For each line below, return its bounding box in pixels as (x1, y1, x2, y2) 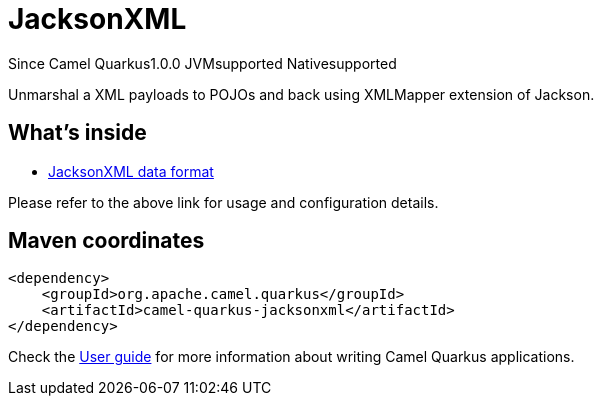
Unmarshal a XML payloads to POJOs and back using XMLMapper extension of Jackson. (8, 85, 595, 103)
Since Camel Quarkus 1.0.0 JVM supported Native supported (8, 54, 397, 72)
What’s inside (8, 120, 147, 146)
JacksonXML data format (48, 162, 214, 180)
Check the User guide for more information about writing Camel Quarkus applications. (8, 348, 575, 366)
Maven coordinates (8, 228, 205, 254)
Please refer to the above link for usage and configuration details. (8, 193, 439, 211)
